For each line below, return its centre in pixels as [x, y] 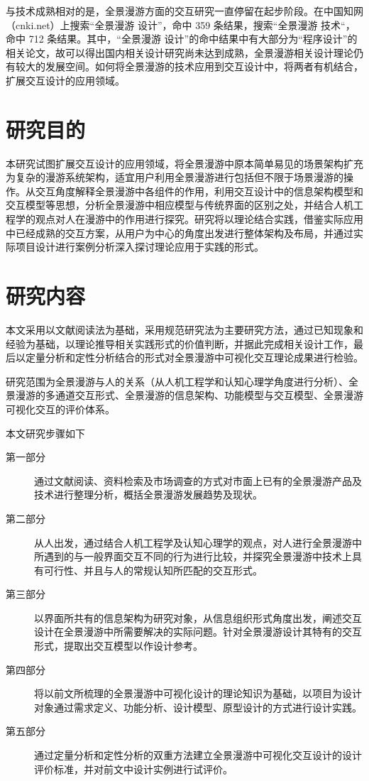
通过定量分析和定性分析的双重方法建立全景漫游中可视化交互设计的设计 [198, 755]
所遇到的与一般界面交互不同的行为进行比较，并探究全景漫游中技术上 [193, 556]
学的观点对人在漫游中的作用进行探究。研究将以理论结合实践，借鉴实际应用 [189, 219]
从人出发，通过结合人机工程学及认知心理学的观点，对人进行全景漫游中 [198, 542]
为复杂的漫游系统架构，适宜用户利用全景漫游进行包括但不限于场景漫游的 [175, 177]
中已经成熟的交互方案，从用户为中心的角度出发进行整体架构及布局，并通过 [180, 233]
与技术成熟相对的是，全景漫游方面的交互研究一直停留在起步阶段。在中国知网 [184, 11]
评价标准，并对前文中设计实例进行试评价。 [133, 769]
